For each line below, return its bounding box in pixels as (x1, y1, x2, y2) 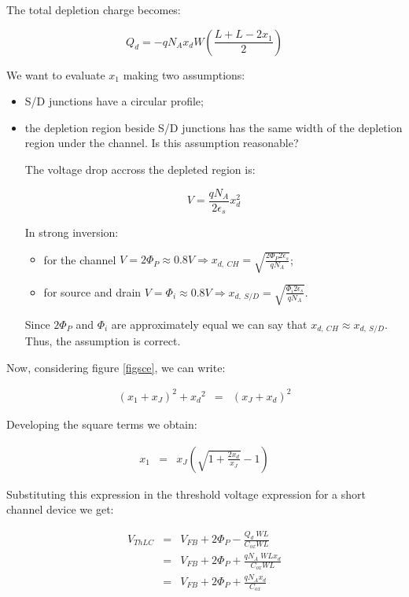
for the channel (43, 251, 116, 267)
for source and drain (43, 283, 142, 300)
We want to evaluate (6, 66, 105, 83)
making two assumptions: (123, 66, 245, 83)
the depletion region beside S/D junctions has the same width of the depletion (24, 119, 403, 135)
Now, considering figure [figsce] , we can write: (6, 359, 226, 375)
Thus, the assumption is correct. (24, 333, 181, 349)
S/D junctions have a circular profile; (24, 93, 204, 109)
